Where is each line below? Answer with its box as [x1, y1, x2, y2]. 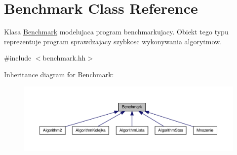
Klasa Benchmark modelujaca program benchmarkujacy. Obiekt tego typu [4, 27, 229, 37]
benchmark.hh [42, 53, 86, 63]
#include [4, 53, 32, 63]
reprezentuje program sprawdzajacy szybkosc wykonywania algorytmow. [4, 36, 222, 46]
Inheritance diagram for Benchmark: [4, 69, 114, 79]
